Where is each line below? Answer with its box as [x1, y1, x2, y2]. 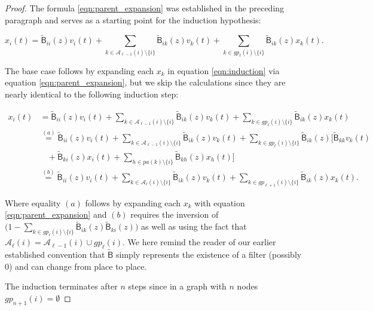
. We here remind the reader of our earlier [123, 236, 276, 248]
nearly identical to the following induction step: [5, 87, 179, 100]
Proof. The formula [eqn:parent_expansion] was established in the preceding [5, 2, 285, 14]
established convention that [5, 248, 105, 261]
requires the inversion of [130, 208, 219, 221]
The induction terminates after [5, 280, 118, 292]
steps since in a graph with [128, 280, 227, 292]
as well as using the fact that [141, 220, 247, 233]
